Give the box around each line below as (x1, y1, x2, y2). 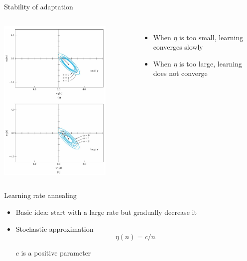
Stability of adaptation (4, 1, 73, 11)
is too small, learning (179, 32, 244, 42)
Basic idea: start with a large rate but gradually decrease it (15, 206, 197, 217)
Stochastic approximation (15, 223, 94, 234)
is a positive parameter (21, 248, 91, 258)
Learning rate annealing (4, 190, 77, 200)
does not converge (153, 68, 208, 78)
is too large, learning (179, 58, 242, 68)
